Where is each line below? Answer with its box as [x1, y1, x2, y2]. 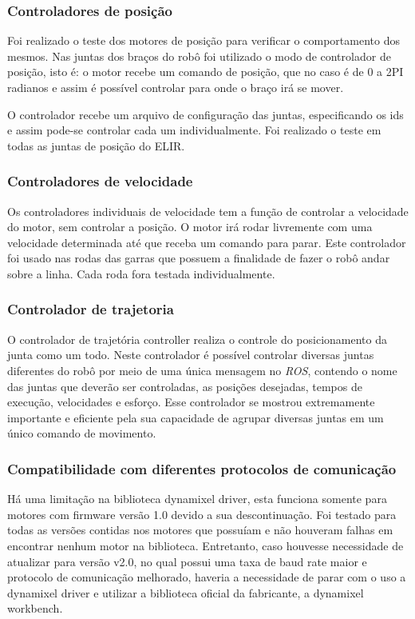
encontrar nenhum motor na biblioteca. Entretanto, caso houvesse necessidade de [7, 537, 404, 553]
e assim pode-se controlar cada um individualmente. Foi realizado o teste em [7, 122, 381, 138]
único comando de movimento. [7, 425, 156, 441]
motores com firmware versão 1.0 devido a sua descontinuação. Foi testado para [7, 505, 397, 522]
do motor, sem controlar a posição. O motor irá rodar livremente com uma [7, 218, 373, 235]
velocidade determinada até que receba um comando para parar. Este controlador [7, 234, 406, 250]
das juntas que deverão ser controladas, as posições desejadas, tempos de [7, 377, 362, 394]
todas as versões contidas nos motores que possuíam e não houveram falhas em [7, 521, 393, 538]
